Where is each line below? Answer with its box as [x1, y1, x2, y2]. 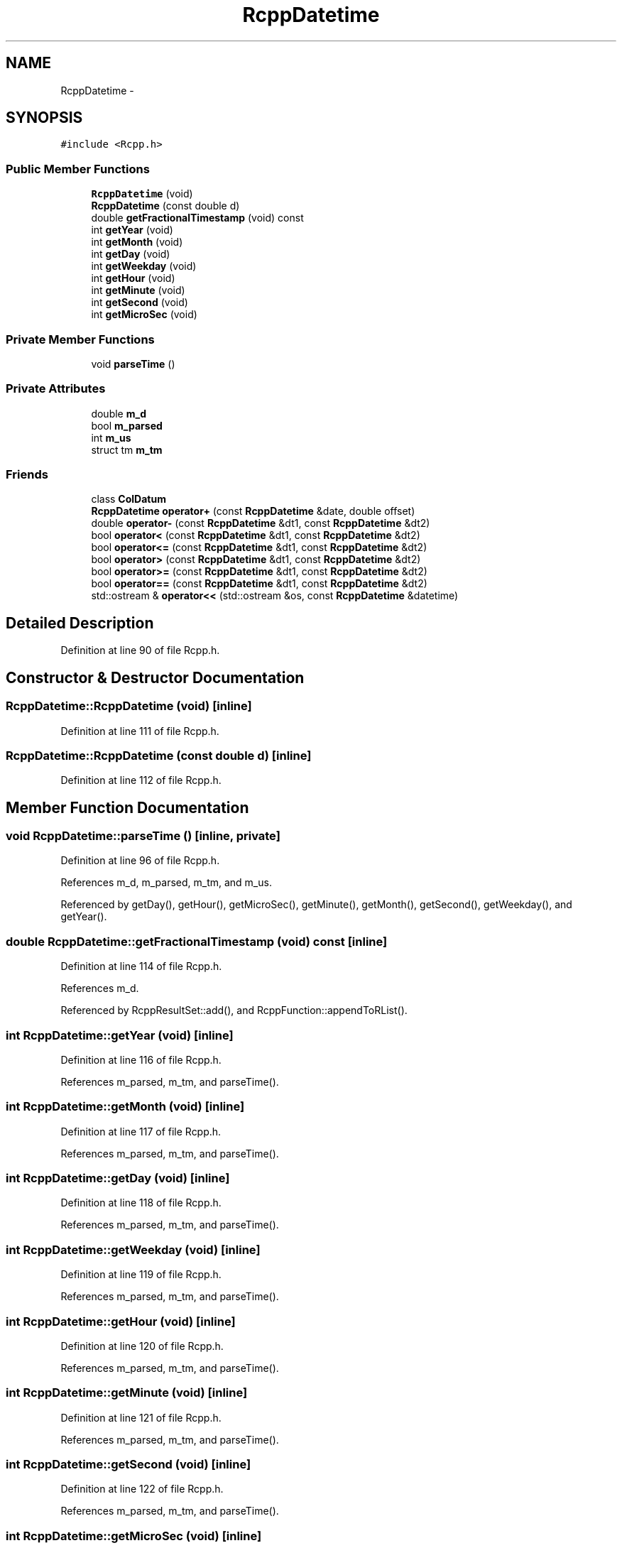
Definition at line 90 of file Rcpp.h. [60, 644, 220, 657]
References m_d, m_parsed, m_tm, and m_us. [60, 876, 272, 889]
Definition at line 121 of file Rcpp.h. [60, 1411, 222, 1424]
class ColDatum [91, 493, 166, 506]
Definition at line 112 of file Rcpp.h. [60, 774, 222, 787]
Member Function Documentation [6, 798, 249, 817]
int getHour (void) [91, 272, 175, 285]
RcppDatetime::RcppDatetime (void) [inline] [6, 699, 252, 714]
